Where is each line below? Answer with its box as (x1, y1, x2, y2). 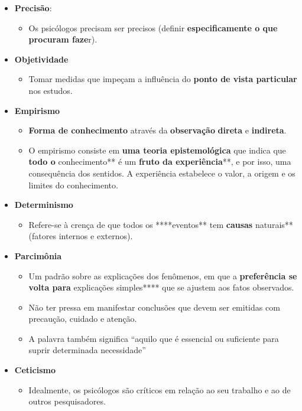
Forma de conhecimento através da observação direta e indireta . (28, 124, 287, 136)
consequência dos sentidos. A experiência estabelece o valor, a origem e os (28, 167, 295, 179)
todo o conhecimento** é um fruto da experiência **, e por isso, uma (28, 155, 291, 168)
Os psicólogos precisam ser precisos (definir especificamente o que (28, 21, 278, 34)
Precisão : (14, 2, 52, 14)
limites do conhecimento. (28, 178, 118, 191)
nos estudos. (28, 84, 73, 96)
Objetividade (14, 53, 69, 65)
